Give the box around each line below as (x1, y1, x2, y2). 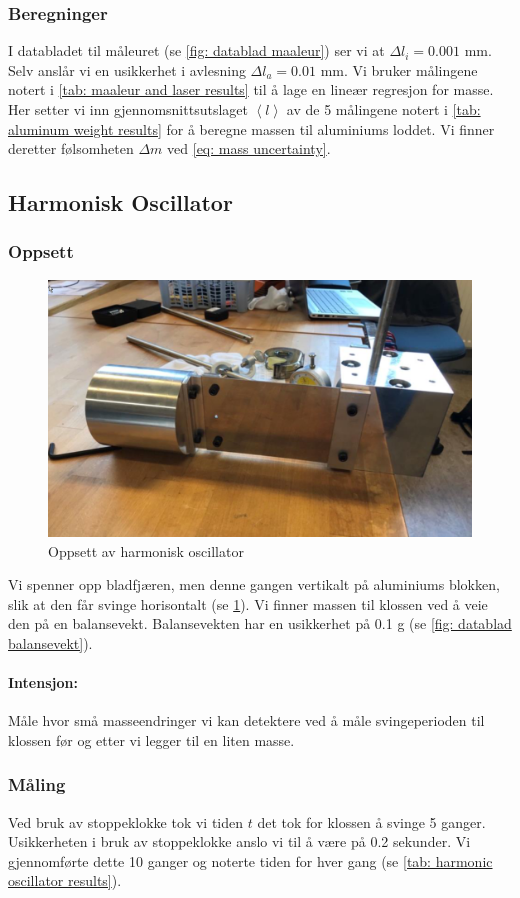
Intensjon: (8, 672, 78, 693)
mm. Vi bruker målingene (320, 59, 478, 80)
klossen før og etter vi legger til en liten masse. (8, 729, 295, 750)
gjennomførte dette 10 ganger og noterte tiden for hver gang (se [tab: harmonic (8, 850, 493, 871)
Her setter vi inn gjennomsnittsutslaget (8, 99, 248, 119)
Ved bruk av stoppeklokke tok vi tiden (8, 811, 244, 832)
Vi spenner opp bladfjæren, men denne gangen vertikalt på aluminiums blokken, (8, 574, 500, 595)
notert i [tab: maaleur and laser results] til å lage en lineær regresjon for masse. (8, 79, 494, 100)
